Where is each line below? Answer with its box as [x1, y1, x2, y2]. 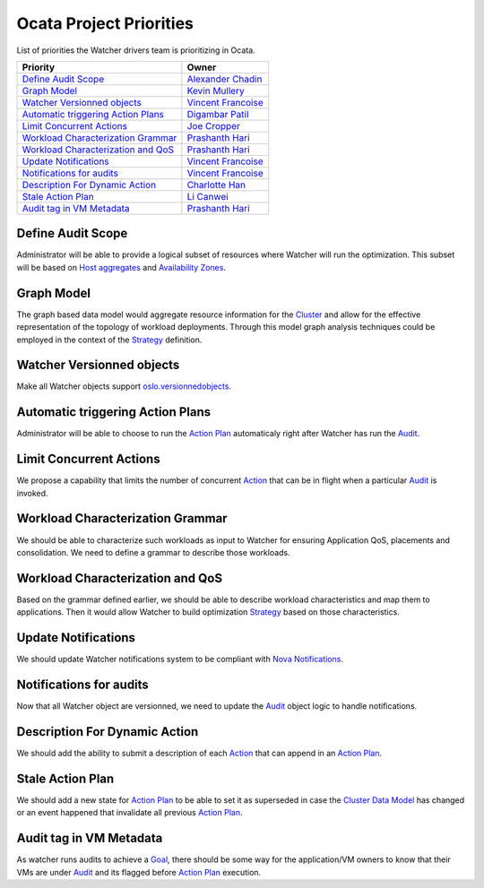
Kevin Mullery [186, 84, 246, 97]
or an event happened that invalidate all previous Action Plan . [16, 807, 243, 818]
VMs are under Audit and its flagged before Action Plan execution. [16, 866, 262, 877]
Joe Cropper [186, 119, 241, 132]
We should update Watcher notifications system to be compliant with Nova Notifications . [16, 654, 344, 665]
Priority [22, 61, 56, 73]
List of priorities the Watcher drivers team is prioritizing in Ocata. [16, 45, 255, 56]
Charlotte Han [186, 178, 246, 191]
